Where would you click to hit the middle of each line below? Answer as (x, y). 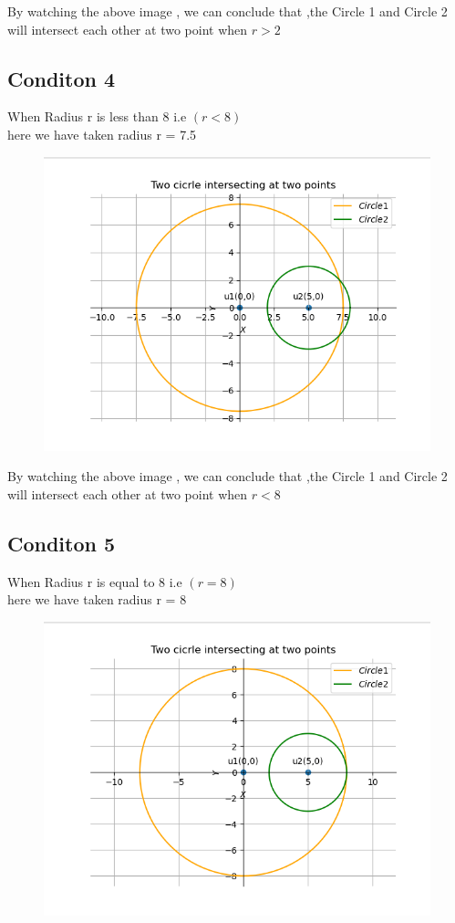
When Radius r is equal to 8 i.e (95, 581)
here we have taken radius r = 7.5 (102, 134)
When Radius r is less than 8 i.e (97, 116)
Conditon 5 (62, 543)
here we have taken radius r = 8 (97, 599)
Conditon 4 (62, 78)
